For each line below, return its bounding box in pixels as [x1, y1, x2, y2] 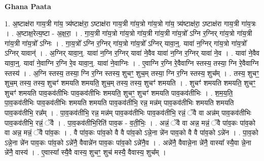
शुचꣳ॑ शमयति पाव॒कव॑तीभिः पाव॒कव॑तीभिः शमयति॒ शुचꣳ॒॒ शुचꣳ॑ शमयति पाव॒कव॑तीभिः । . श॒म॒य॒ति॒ [5, 87, 233, 98]
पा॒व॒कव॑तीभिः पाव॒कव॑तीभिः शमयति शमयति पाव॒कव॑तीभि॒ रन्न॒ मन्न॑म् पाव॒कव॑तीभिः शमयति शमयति [5, 97, 234, 108]
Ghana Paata [5, 1, 51, 11]
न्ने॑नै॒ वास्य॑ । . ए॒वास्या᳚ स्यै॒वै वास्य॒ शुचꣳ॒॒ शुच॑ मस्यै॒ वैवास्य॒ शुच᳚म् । [5, 147, 166, 157]
